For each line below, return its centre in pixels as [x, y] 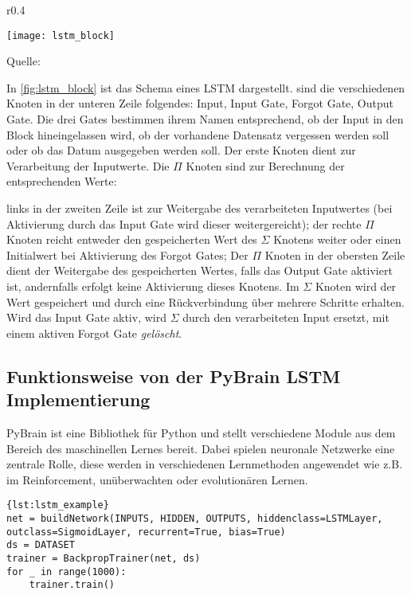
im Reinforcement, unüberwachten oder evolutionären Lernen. [157, 479]
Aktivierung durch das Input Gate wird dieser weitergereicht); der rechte [184, 223]
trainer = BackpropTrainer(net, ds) [104, 558]
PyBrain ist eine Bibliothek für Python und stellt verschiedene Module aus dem [201, 432]
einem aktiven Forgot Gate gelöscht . [94, 333]
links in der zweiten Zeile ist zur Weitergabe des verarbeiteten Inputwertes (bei [200, 208]
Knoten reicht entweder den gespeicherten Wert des [132, 239]
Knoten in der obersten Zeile [335, 254]
